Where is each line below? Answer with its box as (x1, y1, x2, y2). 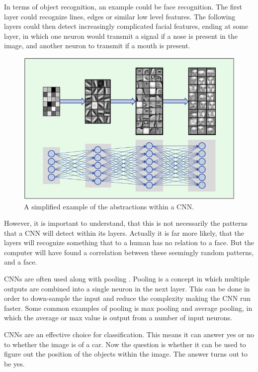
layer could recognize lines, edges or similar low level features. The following (4, 11, 236, 21)
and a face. (4, 257, 37, 267)
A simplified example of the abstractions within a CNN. (24, 201, 194, 211)
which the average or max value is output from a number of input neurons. (4, 312, 232, 323)
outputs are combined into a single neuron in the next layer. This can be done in (4, 283, 250, 293)
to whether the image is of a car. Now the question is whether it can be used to (4, 339, 246, 349)
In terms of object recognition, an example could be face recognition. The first (4, 1, 243, 11)
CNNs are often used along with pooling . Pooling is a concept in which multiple (4, 274, 250, 284)
